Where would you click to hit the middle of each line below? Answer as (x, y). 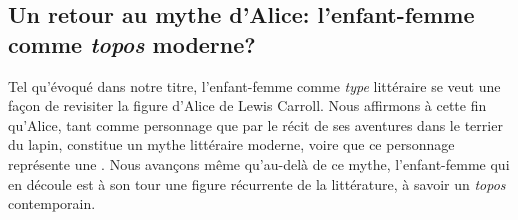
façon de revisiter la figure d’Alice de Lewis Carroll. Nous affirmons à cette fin (247, 105)
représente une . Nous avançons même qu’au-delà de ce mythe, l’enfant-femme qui (259, 163)
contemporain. (52, 203)
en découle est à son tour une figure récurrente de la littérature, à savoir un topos (257, 183)
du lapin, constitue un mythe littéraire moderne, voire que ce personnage (231, 144)
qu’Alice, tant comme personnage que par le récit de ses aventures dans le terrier (255, 124)
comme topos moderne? (132, 43)
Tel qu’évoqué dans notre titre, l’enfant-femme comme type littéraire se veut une (254, 85)
